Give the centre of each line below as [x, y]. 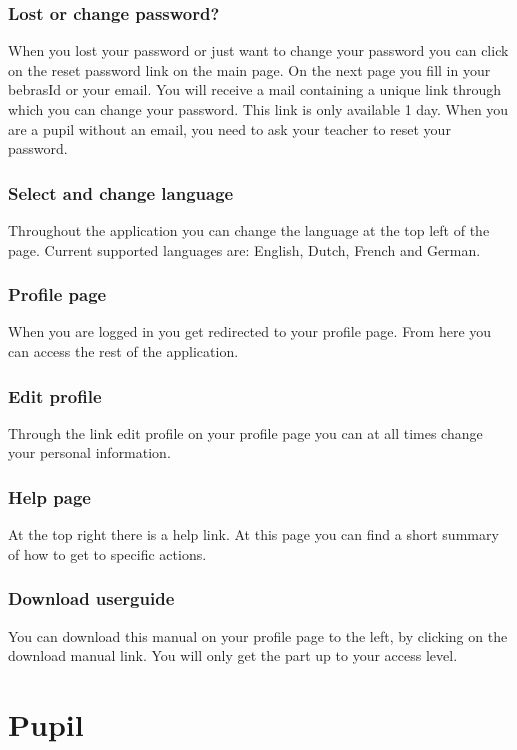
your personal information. [89, 452]
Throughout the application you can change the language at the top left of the [249, 230]
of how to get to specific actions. [107, 553]
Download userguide [91, 598]
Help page [49, 496]
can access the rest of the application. [123, 351]
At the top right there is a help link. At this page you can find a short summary [253, 534]
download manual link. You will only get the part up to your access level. [233, 655]
